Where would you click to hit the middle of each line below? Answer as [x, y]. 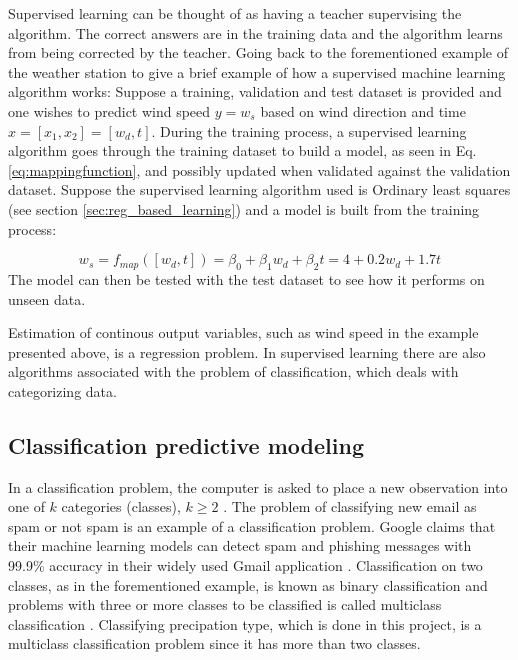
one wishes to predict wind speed [109, 110]
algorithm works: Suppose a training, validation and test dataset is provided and [255, 91]
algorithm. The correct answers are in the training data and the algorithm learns [255, 32]
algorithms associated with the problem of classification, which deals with [233, 371]
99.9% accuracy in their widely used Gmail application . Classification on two [245, 565]
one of [26, 506]
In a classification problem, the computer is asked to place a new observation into [258, 486]
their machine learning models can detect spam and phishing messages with [240, 545]
